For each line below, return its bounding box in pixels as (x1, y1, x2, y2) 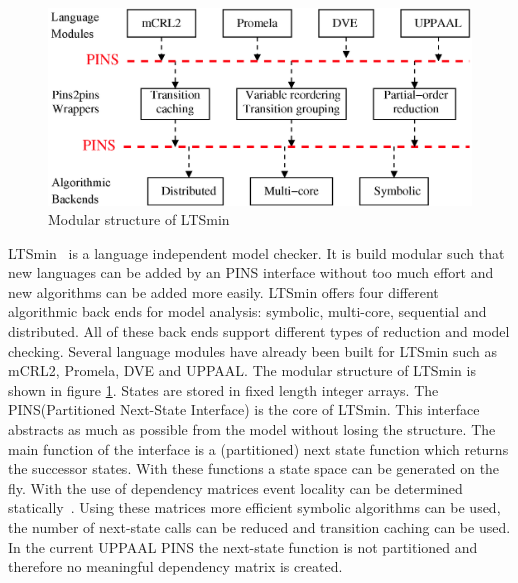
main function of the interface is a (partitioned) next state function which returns (8, 438, 509, 459)
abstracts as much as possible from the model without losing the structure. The (8, 419, 496, 440)
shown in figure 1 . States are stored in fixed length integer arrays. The (8, 379, 439, 400)
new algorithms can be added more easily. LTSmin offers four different (8, 281, 439, 302)
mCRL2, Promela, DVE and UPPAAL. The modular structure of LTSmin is (8, 360, 476, 381)
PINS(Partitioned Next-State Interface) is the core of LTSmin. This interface (8, 399, 480, 420)
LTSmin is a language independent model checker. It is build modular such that (8, 242, 505, 263)
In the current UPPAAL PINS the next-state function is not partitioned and (8, 536, 478, 557)
